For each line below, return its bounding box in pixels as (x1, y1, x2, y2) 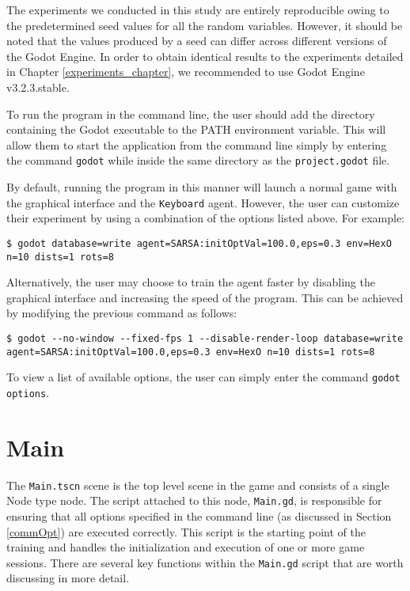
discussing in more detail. (6, 570, 130, 586)
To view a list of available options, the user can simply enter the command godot (6, 369, 401, 385)
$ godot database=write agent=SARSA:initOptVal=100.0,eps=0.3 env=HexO (6, 237, 392, 249)
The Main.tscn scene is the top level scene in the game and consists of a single (6, 476, 389, 493)
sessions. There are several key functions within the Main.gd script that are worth (6, 554, 404, 570)
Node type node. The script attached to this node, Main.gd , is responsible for (6, 492, 382, 509)
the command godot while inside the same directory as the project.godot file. (6, 152, 390, 169)
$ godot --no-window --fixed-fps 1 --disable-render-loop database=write (6, 332, 404, 344)
